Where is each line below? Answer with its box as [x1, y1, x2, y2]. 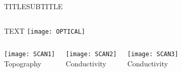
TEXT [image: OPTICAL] [4, 25, 85, 36]
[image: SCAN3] [127, 51, 178, 58]
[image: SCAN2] [66, 51, 117, 58]
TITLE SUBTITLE [4, 1, 63, 11]
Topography [4, 58, 42, 68]
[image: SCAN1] [4, 51, 55, 58]
